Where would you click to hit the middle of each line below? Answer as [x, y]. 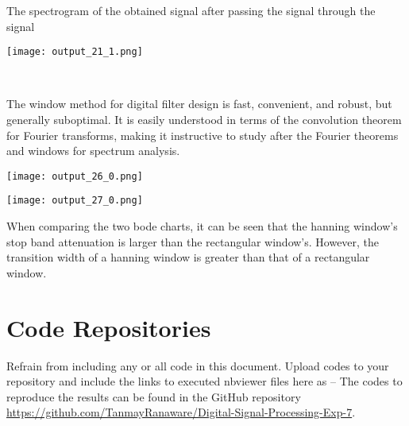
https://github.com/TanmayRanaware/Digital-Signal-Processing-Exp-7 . [181, 412]
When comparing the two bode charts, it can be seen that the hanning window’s [202, 226]
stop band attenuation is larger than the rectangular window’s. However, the [193, 241]
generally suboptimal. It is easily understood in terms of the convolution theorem [204, 120]
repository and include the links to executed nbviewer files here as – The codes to [204, 381]
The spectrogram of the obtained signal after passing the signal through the [191, 10]
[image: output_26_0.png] [75, 176]
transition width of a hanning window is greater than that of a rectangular [188, 257]
